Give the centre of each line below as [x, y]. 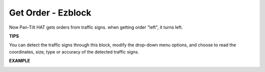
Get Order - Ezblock [50, 13]
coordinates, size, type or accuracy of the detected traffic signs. [74, 52]
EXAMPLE [20, 61]
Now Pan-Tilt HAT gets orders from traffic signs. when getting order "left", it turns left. [96, 27]
